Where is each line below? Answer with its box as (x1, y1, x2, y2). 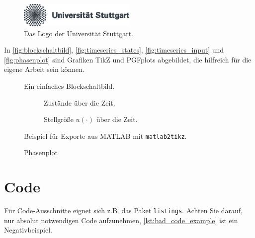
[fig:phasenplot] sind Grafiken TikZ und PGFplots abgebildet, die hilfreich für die (4, 54, 252, 64)
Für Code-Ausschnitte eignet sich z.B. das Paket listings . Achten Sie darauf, (4, 205, 243, 216)
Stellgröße (44, 114, 74, 124)
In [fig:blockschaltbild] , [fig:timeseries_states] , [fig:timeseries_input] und (4, 45, 224, 55)
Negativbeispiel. (4, 225, 52, 235)
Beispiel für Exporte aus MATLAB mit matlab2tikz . (24, 130, 187, 141)
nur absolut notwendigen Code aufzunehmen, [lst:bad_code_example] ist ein (4, 215, 238, 225)
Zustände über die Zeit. (44, 97, 115, 108)
